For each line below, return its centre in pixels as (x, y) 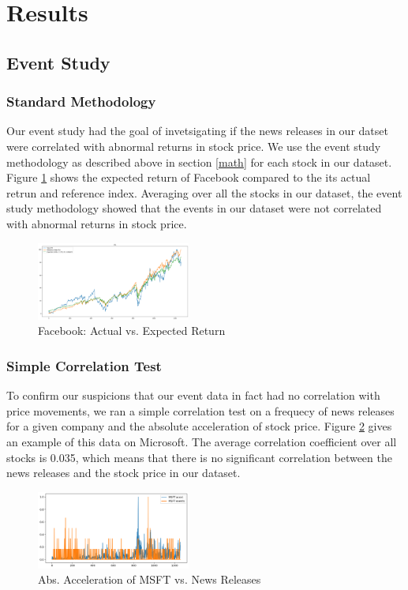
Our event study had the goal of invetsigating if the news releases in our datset (197, 131)
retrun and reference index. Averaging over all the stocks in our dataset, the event (204, 192)
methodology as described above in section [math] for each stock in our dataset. (199, 162)
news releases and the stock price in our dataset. (124, 473)
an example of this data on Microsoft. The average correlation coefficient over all (202, 441)
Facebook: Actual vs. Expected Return (132, 331)
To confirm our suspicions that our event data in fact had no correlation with (193, 395)
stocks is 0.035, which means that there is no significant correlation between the (199, 457)
